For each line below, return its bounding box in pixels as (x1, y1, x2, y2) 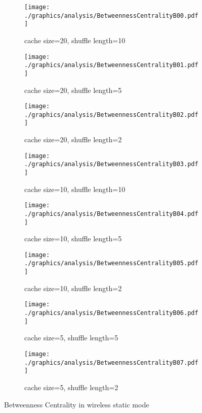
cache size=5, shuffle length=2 (24, 382, 118, 392)
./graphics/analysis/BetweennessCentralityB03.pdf (24, 161, 198, 168)
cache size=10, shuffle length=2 (24, 282, 122, 293)
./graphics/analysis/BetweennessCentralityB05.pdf (24, 260, 198, 267)
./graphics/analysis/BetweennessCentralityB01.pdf (24, 61, 198, 69)
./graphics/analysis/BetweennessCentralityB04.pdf (24, 210, 198, 217)
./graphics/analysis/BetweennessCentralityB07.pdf (24, 359, 198, 366)
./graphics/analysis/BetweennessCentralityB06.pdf (24, 309, 198, 317)
